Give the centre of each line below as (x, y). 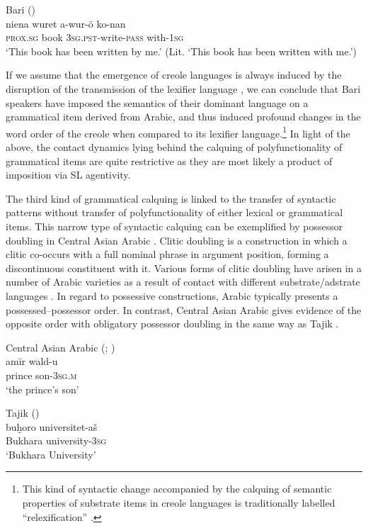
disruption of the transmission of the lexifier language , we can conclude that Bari (183, 88)
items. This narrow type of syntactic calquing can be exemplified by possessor (174, 226)
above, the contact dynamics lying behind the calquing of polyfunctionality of (174, 147)
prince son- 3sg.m (41, 375)
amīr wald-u (32, 361)
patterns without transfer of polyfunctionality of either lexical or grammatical (174, 212)
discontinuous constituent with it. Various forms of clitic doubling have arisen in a (184, 268)
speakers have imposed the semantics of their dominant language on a (157, 102)
